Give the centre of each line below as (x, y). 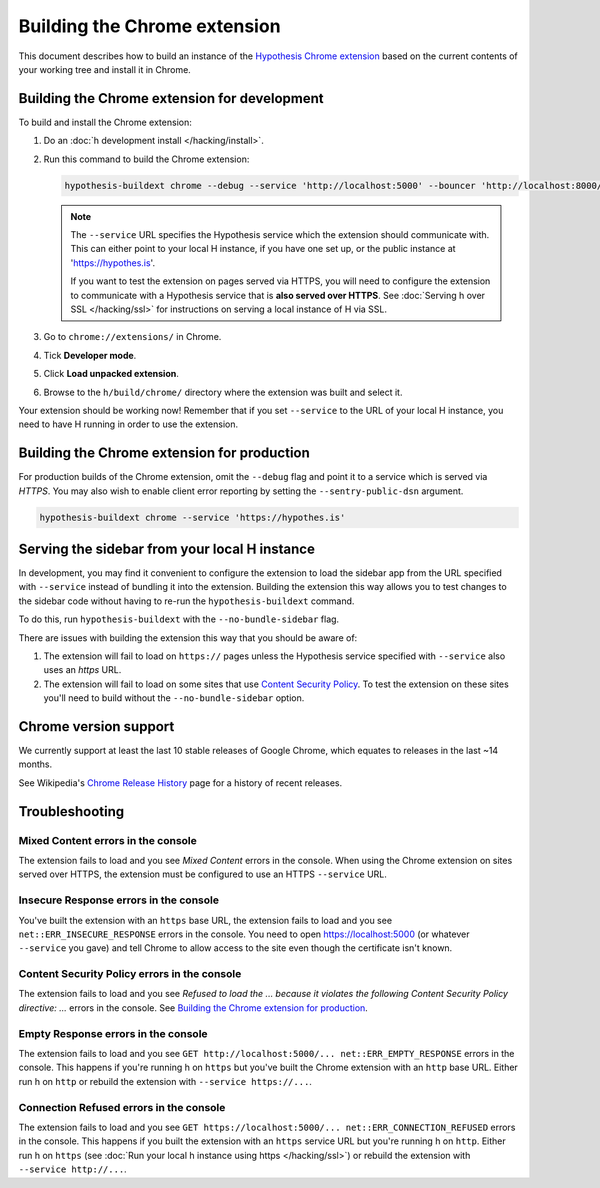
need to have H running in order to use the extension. (128, 424)
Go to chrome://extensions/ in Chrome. (132, 337)
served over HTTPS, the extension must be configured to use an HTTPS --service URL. (202, 874)
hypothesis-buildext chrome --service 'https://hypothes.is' (192, 517)
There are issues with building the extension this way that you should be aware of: (188, 637)
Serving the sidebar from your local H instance (166, 548)
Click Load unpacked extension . (111, 374)
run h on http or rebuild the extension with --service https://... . (165, 1081)
